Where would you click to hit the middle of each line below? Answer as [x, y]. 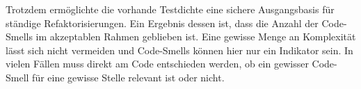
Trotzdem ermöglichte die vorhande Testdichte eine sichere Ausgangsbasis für [170, 9]
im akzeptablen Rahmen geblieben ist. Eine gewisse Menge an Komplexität [196, 37]
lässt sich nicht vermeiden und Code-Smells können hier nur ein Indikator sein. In [179, 50]
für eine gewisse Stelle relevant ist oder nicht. [128, 77]
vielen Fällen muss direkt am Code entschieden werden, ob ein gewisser [157, 64]
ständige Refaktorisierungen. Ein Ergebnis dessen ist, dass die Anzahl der [162, 23]
